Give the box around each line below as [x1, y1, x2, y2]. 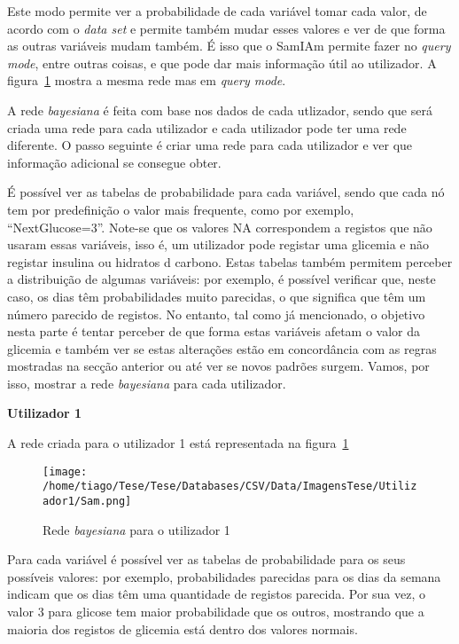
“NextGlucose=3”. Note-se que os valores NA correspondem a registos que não [7, 217, 432, 236]
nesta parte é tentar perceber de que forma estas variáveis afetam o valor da [7, 322, 421, 341]
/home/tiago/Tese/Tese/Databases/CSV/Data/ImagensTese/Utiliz [43, 480, 417, 493]
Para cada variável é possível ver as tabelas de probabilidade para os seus [7, 550, 406, 569]
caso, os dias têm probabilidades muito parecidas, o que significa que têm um [7, 287, 426, 305]
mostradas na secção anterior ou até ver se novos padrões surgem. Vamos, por [7, 357, 430, 375]
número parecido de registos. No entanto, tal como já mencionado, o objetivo [7, 304, 425, 323]
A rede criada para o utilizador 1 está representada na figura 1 [7, 434, 349, 452]
